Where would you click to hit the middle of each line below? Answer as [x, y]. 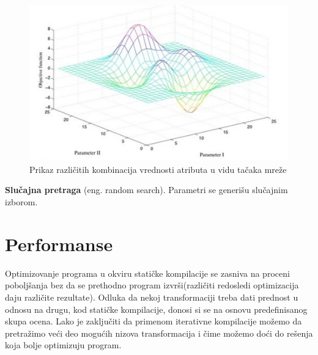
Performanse [59, 243]
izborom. [21, 202]
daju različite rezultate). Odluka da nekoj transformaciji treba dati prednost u [152, 297]
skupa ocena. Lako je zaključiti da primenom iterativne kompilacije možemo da [153, 321]
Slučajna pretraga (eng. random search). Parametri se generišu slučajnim [146, 190]
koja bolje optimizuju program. [63, 345]
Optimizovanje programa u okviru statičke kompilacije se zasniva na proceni [147, 273]
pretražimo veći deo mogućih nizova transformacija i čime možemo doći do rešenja [159, 333]
